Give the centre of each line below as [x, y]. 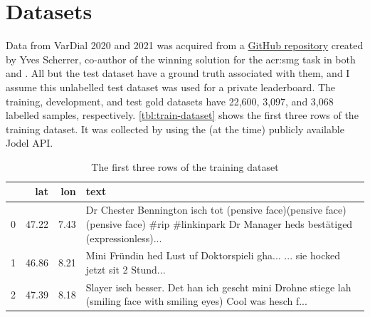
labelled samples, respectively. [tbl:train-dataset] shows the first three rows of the [182, 115]
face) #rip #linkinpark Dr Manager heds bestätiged [239, 223]
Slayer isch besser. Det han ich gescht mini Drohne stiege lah [218, 287]
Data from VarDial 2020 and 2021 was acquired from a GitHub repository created [185, 45]
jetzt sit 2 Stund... [126, 269]
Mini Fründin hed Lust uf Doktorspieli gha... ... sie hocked [213, 255]
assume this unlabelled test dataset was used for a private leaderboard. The [171, 87]
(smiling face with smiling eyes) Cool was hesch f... [196, 301]
